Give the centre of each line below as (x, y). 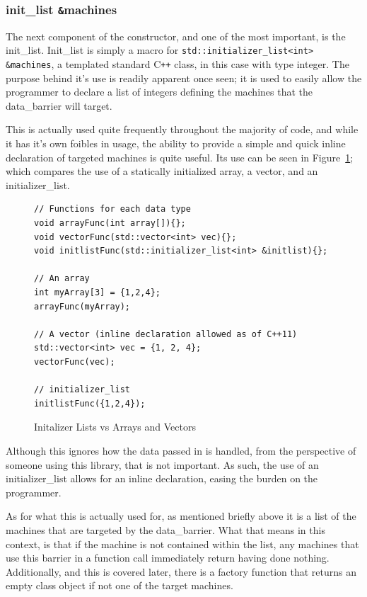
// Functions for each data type (112, 209)
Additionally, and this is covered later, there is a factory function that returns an (181, 571)
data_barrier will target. (59, 105)
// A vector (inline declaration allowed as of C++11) (166, 334)
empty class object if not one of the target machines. (120, 585)
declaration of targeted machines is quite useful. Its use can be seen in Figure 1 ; (180, 157)
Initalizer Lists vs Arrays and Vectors (115, 427)
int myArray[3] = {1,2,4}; (97, 292)
